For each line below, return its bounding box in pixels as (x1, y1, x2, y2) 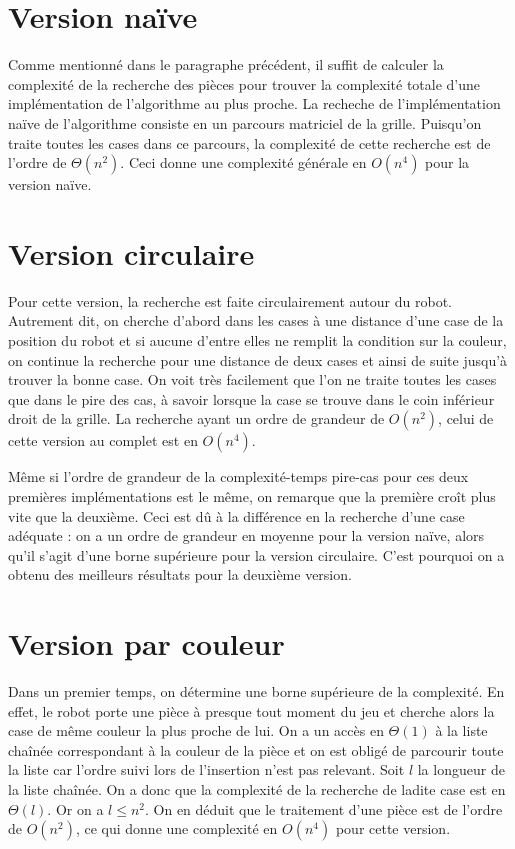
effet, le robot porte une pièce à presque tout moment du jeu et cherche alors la (8, 700, 495, 721)
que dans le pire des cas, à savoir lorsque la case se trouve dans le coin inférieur (8, 388, 495, 409)
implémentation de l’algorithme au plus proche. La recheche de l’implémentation (8, 93, 501, 114)
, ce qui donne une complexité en (75, 818, 278, 839)
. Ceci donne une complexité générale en (120, 152, 367, 173)
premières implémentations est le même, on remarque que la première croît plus (8, 485, 496, 506)
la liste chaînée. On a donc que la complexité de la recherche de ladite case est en (8, 779, 506, 800)
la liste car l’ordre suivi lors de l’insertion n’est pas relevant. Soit (8, 759, 405, 780)
